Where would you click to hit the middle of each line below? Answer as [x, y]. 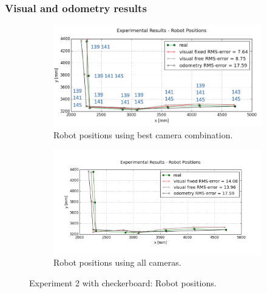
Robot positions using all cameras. [117, 262]
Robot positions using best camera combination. [143, 135]
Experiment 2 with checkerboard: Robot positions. [123, 282]
